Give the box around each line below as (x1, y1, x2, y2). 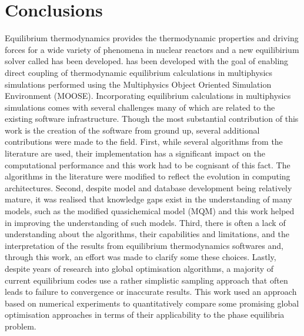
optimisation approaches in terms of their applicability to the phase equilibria (5, 308, 285, 321)
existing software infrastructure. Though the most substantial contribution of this (5, 112, 299, 125)
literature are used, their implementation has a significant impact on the (5, 147, 265, 159)
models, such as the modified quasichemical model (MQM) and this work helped (5, 205, 295, 217)
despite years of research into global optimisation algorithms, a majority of (5, 262, 274, 274)
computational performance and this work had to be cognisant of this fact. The (5, 158, 290, 171)
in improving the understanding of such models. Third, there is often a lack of (5, 216, 286, 228)
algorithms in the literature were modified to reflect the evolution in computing (5, 170, 290, 182)
